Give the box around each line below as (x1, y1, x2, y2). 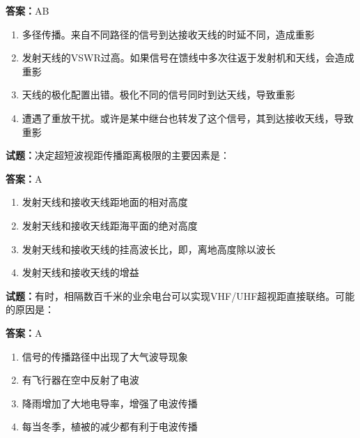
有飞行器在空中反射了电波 (22, 372, 139, 387)
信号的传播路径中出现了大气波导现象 (22, 349, 188, 363)
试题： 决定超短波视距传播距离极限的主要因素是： (6, 148, 230, 163)
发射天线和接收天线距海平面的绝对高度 (22, 218, 198, 232)
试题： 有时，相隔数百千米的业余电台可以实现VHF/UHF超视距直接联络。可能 (6, 288, 355, 303)
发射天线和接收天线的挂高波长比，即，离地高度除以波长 (22, 241, 276, 256)
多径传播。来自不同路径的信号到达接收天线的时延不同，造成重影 (22, 27, 315, 41)
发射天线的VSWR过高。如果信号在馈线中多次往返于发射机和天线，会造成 (22, 50, 354, 65)
